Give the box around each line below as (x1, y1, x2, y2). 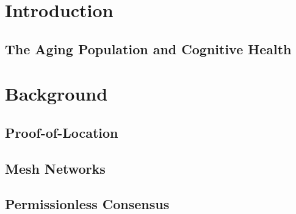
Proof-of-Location (5, 123, 118, 141)
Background (5, 81, 108, 106)
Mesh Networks (5, 159, 106, 177)
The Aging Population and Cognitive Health (5, 39, 292, 58)
